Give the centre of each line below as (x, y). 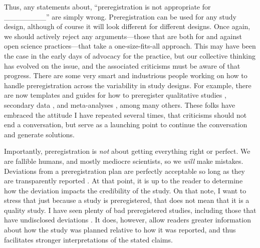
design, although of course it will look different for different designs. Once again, (127, 26)
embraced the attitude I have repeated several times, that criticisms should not (125, 114)
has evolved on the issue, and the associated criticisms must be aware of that (122, 65)
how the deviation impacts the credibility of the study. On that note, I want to (125, 190)
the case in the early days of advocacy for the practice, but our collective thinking (130, 55)
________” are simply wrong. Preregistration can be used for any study (120, 16)
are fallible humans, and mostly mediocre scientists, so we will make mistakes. (124, 161)
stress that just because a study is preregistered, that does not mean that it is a (127, 200)
